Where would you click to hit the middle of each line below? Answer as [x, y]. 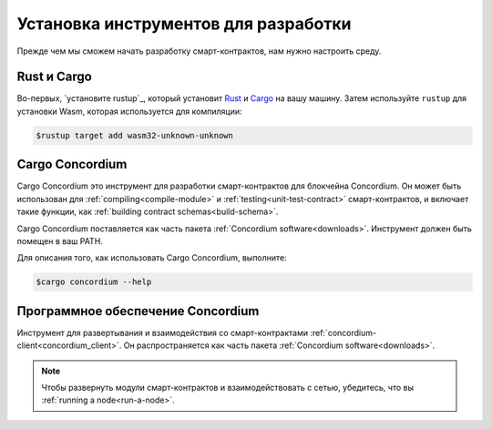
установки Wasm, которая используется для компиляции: [129, 111]
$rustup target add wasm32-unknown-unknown [135, 135]
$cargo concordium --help [94, 282]
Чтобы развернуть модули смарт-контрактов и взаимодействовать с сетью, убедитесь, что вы [228, 387]
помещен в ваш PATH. [60, 240]
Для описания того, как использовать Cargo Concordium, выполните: [152, 258]
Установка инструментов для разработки [184, 24]
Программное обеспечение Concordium [138, 311]
